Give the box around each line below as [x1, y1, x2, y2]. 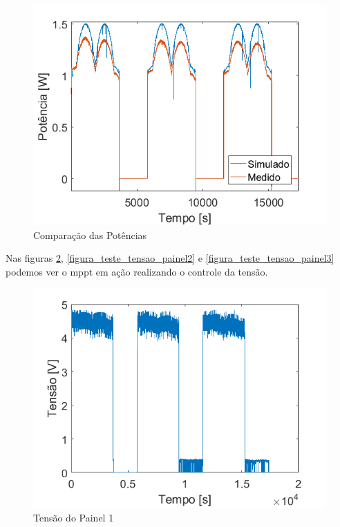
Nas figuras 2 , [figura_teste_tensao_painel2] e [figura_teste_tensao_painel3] [6, 251, 334, 265]
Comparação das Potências [33, 227, 147, 242]
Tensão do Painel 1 [33, 510, 114, 524]
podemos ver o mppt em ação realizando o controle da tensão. [6, 264, 268, 278]
